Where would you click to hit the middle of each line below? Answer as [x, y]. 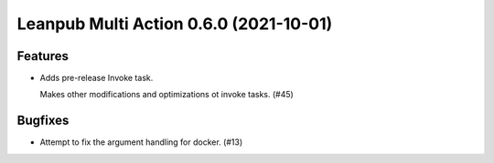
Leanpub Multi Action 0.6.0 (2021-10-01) [175, 24]
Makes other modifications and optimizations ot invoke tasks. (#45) [167, 95]
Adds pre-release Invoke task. [97, 78]
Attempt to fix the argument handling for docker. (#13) [141, 142]
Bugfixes [43, 121]
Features [43, 56]
